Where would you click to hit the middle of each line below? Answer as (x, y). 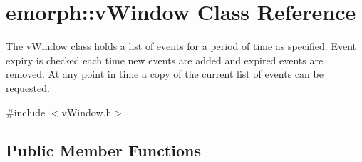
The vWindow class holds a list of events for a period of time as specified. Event (181, 46)
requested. (28, 87)
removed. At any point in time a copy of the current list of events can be (165, 74)
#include (26, 112)
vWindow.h (87, 112)
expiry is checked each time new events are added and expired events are (165, 60)
